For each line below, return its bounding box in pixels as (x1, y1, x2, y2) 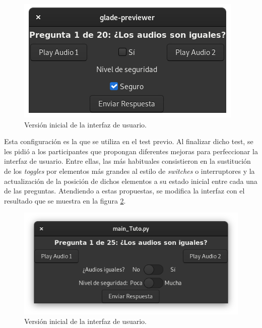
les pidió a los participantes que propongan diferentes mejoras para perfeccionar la (4, 146, 258, 156)
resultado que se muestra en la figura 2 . (4, 195, 126, 206)
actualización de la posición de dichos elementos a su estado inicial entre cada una (4, 175, 257, 186)
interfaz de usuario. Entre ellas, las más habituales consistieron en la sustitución (4, 156, 251, 166)
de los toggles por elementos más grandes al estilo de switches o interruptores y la (4, 165, 255, 176)
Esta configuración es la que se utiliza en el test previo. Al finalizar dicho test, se (4, 136, 253, 147)
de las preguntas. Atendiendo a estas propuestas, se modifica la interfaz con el (4, 185, 245, 196)
